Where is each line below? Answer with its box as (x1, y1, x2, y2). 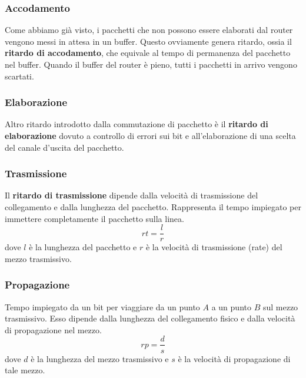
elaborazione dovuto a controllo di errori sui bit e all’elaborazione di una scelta (5, 130, 296, 141)
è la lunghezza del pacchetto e (29, 241, 137, 253)
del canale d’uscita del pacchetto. (5, 141, 124, 153)
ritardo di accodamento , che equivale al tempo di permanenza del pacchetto (5, 47, 291, 59)
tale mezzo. (5, 364, 45, 376)
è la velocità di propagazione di (178, 352, 291, 364)
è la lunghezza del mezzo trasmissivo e (31, 352, 169, 364)
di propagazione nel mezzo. (5, 323, 102, 336)
